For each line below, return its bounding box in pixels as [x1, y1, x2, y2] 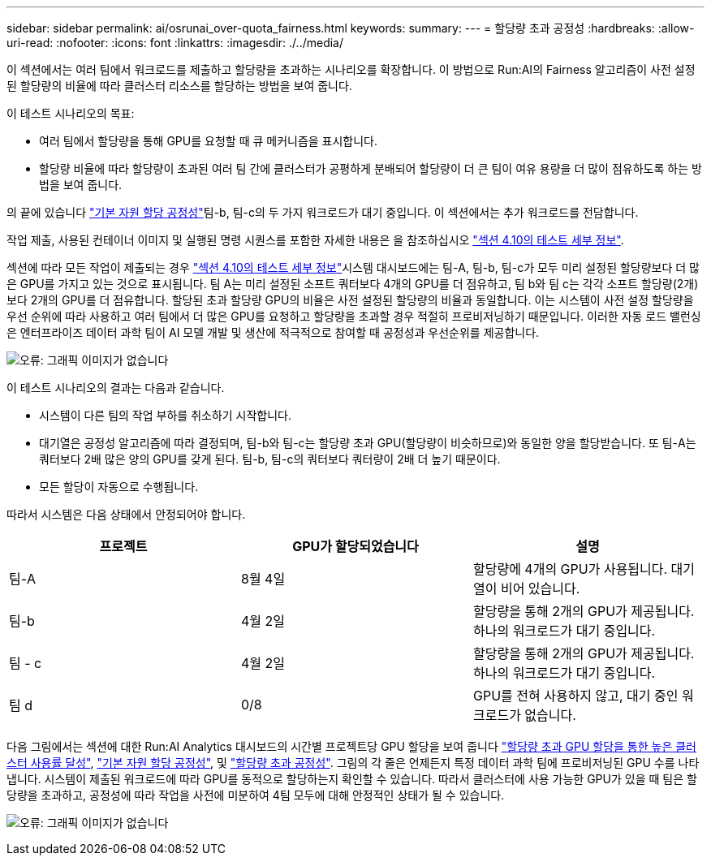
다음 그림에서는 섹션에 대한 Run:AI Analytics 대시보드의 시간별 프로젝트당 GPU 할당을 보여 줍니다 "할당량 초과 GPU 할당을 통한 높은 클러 [6, 739, 697, 753]
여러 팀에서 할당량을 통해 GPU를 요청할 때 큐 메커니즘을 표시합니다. [39, 134, 378, 148]
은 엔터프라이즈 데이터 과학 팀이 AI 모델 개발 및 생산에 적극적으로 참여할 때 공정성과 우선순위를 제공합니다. [6, 325, 540, 339]
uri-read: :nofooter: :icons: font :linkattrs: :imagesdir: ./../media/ [6, 36, 344, 50]
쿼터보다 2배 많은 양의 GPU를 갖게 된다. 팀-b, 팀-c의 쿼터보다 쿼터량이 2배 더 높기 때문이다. [39, 452, 501, 466]
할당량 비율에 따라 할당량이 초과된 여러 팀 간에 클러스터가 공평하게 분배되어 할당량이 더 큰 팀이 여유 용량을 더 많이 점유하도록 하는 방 [39, 162, 702, 175]
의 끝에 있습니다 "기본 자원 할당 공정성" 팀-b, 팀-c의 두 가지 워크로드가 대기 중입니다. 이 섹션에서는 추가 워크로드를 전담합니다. [6, 205, 639, 219]
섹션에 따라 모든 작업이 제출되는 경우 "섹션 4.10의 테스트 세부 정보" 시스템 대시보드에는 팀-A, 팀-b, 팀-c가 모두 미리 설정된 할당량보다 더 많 [6, 261, 700, 274]
